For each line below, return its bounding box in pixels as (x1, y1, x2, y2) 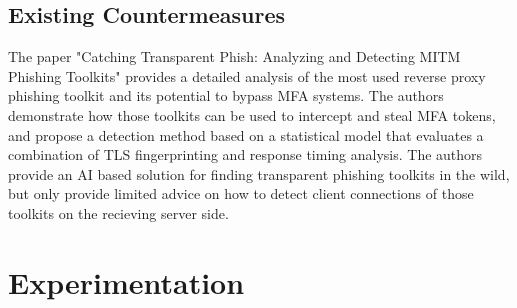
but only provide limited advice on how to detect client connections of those (8, 183, 474, 204)
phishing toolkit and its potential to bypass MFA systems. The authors (8, 85, 444, 106)
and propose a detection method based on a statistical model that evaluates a (8, 124, 484, 145)
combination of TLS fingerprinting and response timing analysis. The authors (8, 144, 483, 165)
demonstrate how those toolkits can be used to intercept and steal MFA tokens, (8, 104, 496, 125)
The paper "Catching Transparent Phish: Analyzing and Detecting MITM (8, 46, 461, 67)
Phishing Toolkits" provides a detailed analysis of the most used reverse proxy (8, 65, 486, 86)
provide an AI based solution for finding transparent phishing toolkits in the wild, (8, 163, 510, 184)
